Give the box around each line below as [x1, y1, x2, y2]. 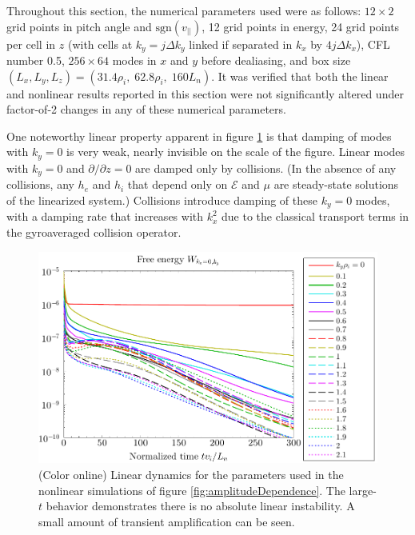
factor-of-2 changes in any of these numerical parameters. [6, 101, 286, 118]
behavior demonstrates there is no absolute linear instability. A [46, 497, 355, 514]
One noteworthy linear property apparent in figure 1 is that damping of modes [6, 127, 392, 144]
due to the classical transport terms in [221, 208, 409, 225]
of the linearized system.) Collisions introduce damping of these [6, 191, 317, 208]
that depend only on [127, 176, 228, 193]
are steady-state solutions [273, 176, 399, 193]
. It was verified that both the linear [211, 67, 389, 84]
